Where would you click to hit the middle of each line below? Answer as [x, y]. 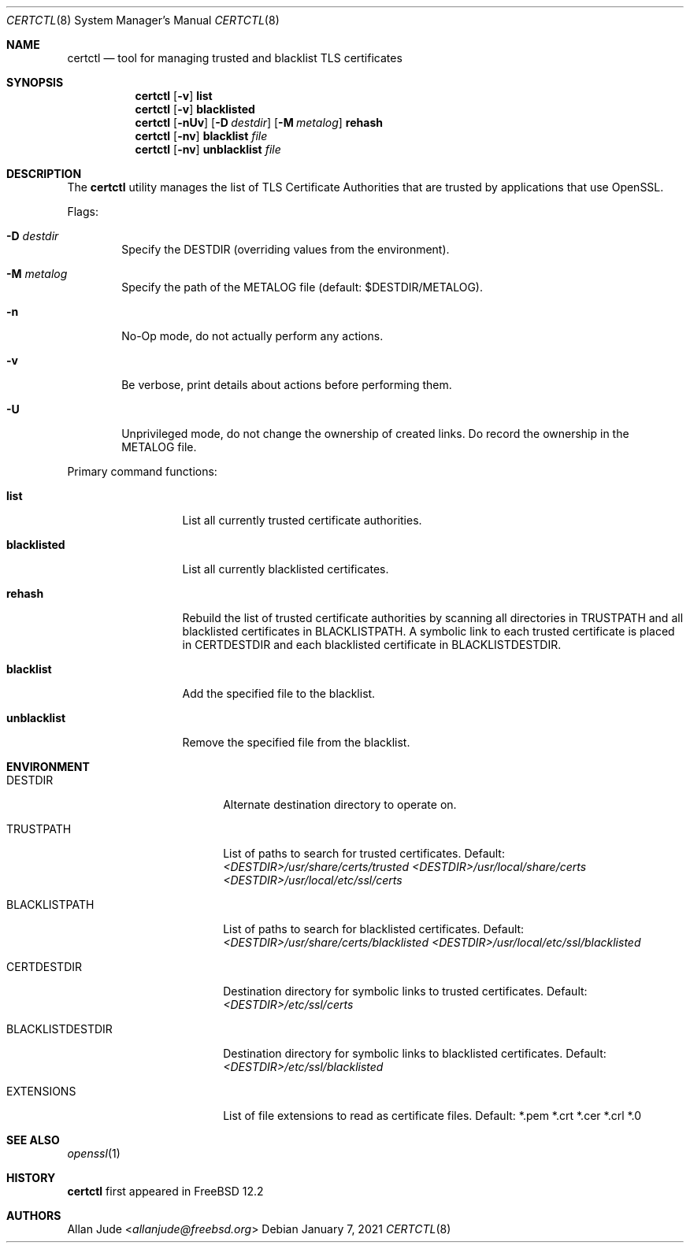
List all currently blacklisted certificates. [286, 569]
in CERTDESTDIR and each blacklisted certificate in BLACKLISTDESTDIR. [372, 645]
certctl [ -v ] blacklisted [195, 109]
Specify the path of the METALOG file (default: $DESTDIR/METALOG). [302, 287]
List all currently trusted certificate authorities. [302, 520]
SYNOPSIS [35, 82]
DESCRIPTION [44, 174]
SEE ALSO [33, 1140]
